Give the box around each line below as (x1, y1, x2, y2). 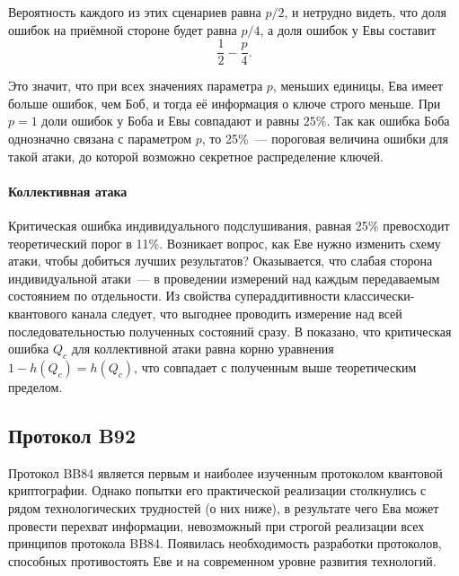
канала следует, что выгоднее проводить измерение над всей (71, 303, 402, 322)
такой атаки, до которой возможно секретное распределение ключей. (8, 146, 384, 165)
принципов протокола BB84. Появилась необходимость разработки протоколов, (8, 534, 442, 553)
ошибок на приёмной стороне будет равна (8, 20, 237, 39)
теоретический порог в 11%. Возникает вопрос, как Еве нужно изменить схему (8, 233, 441, 252)
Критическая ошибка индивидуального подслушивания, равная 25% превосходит (8, 216, 450, 235)
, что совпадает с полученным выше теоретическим (134, 357, 417, 376)
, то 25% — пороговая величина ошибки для (201, 129, 448, 148)
